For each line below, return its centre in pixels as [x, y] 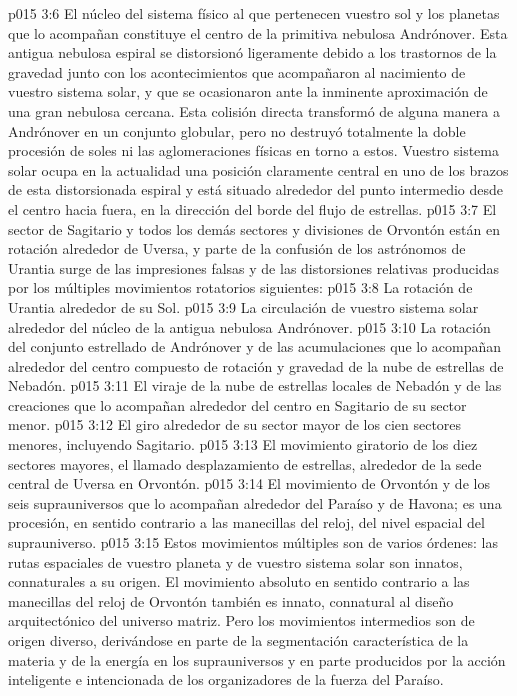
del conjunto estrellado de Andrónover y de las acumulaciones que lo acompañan [255, 346]
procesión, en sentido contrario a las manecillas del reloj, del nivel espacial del [246, 522]
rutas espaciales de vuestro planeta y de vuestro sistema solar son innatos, [235, 561]
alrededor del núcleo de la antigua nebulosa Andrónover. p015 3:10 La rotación [249, 326]
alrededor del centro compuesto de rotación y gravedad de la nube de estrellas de [256, 365]
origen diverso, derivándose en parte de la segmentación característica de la [238, 640]
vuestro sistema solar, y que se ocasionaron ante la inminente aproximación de [248, 91]
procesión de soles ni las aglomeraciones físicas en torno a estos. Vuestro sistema [253, 150]
